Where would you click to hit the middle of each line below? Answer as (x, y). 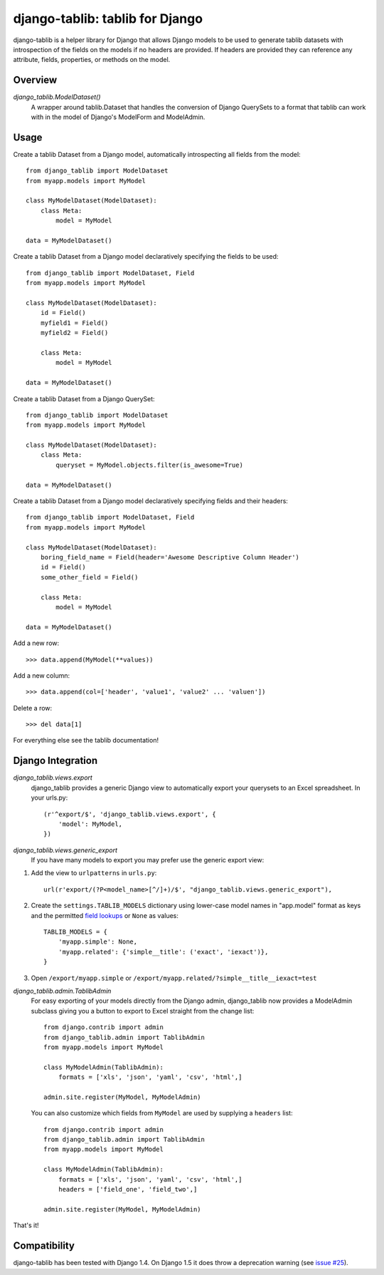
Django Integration (55, 761)
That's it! (26, 1225)
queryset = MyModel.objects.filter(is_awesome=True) (149, 465)
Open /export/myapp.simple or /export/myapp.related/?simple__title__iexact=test (174, 978)
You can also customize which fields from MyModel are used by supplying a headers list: (162, 1113)
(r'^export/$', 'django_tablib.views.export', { (130, 814)
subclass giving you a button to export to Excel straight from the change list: (143, 1011)
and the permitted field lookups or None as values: (105, 915)
